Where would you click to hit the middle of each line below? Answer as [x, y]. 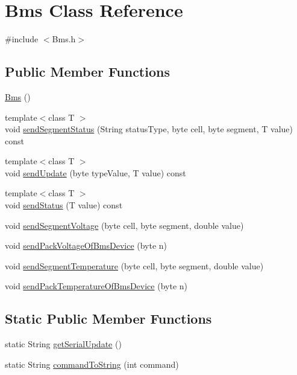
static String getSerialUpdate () [63, 344]
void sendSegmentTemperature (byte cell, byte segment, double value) [134, 265]
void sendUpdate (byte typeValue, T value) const [95, 172]
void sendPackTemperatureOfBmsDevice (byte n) [96, 286]
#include [22, 39]
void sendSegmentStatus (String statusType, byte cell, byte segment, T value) [149, 129]
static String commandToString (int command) [92, 364]
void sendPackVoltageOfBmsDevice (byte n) [86, 245]
